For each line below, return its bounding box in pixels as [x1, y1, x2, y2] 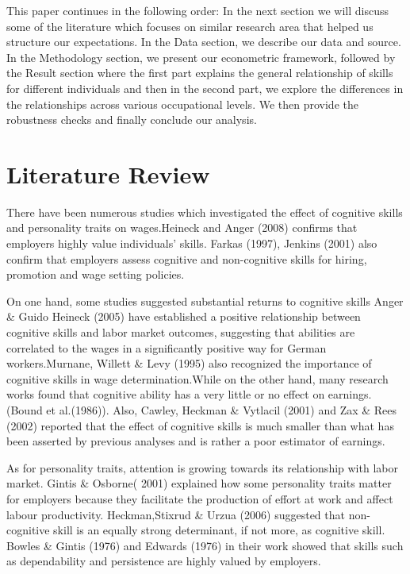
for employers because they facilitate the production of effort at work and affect [6, 490, 393, 507]
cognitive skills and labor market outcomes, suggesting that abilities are [6, 324, 355, 341]
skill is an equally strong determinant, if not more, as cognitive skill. [53, 522, 385, 538]
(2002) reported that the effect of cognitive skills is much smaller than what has [6, 417, 394, 433]
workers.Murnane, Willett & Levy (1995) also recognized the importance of [6, 355, 372, 372]
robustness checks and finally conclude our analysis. [6, 111, 257, 128]
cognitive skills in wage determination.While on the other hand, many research [6, 370, 389, 387]
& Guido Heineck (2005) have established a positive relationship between [6, 308, 361, 325]
